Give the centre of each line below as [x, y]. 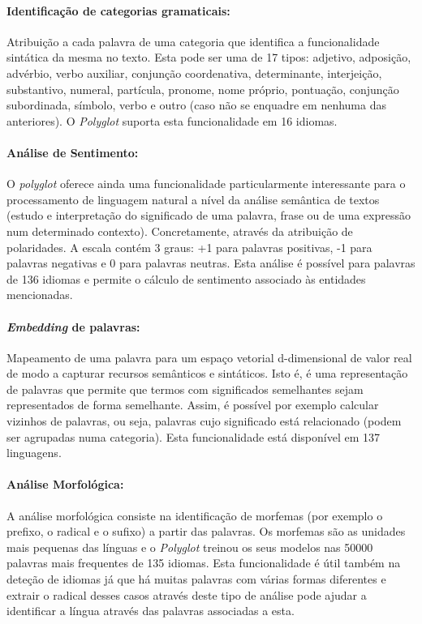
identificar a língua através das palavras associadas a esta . [151, 611]
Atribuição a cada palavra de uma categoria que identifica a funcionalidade [193, 41]
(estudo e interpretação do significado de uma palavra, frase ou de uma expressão [209, 215]
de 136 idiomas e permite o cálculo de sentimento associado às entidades [186, 278]
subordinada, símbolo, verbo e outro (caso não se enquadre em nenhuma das [196, 105]
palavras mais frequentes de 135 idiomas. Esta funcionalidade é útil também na [204, 563]
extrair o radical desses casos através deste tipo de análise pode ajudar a [187, 594]
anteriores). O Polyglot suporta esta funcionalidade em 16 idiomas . [172, 120]
